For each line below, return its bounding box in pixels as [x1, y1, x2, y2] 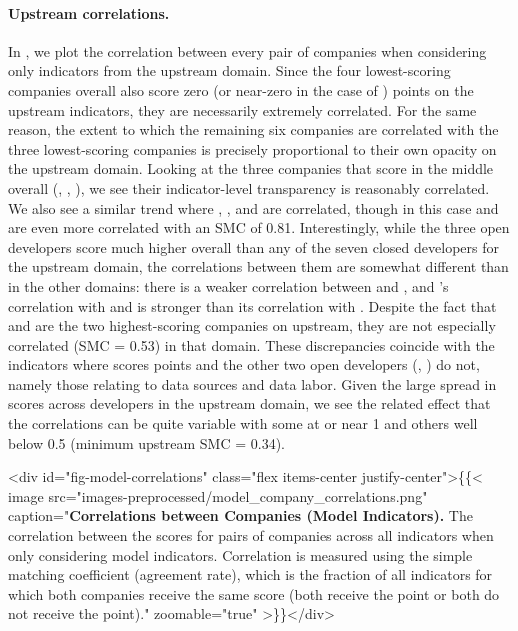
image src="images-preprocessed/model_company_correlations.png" [8, 485, 428, 506]
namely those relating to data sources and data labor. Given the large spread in [8, 373, 497, 394]
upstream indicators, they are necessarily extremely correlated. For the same [8, 99, 477, 120]
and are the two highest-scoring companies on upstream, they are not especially [8, 315, 496, 336]
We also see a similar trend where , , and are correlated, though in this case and [8, 197, 499, 218]
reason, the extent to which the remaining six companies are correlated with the [8, 119, 499, 140]
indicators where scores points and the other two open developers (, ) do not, [8, 354, 480, 375]
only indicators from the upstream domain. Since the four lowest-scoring [8, 60, 451, 81]
